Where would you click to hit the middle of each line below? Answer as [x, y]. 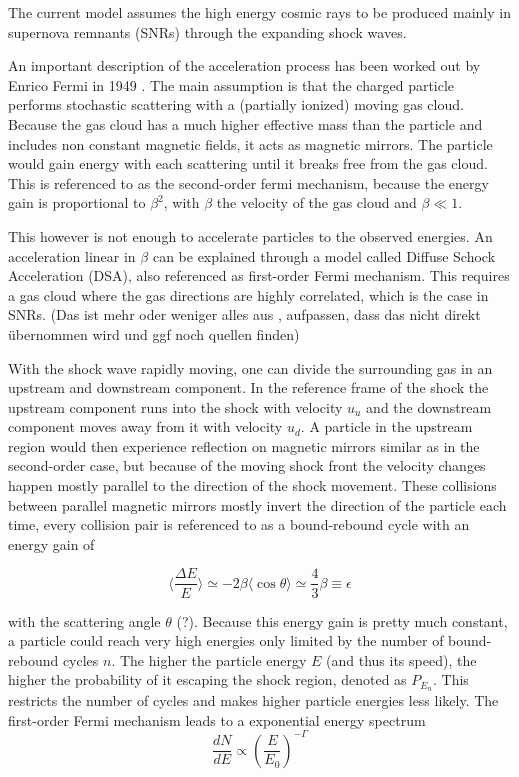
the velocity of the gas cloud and [316, 202]
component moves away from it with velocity [145, 426]
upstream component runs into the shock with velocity [175, 406]
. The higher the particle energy [209, 659]
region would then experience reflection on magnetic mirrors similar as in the [244, 445]
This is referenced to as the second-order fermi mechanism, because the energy [248, 182]
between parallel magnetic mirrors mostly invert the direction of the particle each [257, 504]
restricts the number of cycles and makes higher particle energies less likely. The [253, 700]
